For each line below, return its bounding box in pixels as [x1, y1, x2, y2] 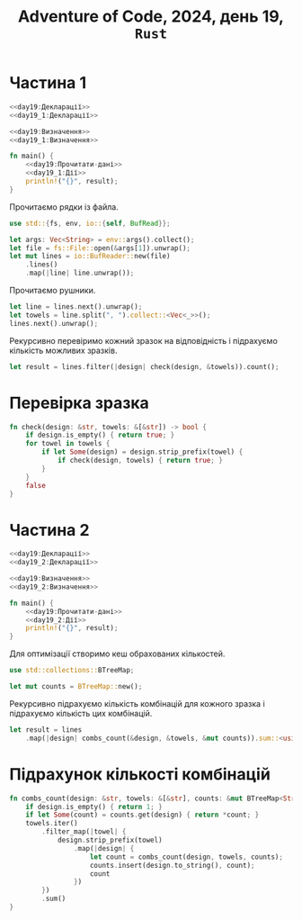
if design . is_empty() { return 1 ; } [25, 802, 164, 811]
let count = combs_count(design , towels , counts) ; [89, 852, 283, 861]
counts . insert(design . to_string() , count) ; [89, 861, 255, 870]
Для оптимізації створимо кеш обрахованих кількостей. [9, 648, 226, 659]
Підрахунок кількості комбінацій [9, 763, 271, 784]
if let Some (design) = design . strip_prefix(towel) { [41, 447, 244, 456]
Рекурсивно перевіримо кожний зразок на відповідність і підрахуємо [9, 335, 279, 346]
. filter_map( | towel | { [41, 827, 127, 836]
